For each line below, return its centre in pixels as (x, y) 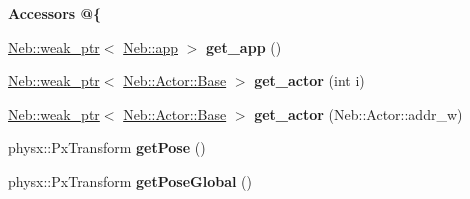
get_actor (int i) (309, 80)
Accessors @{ (55, 13)
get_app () (244, 46)
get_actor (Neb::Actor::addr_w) (358, 113)
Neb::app (151, 46)
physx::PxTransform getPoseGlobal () (130, 180)
